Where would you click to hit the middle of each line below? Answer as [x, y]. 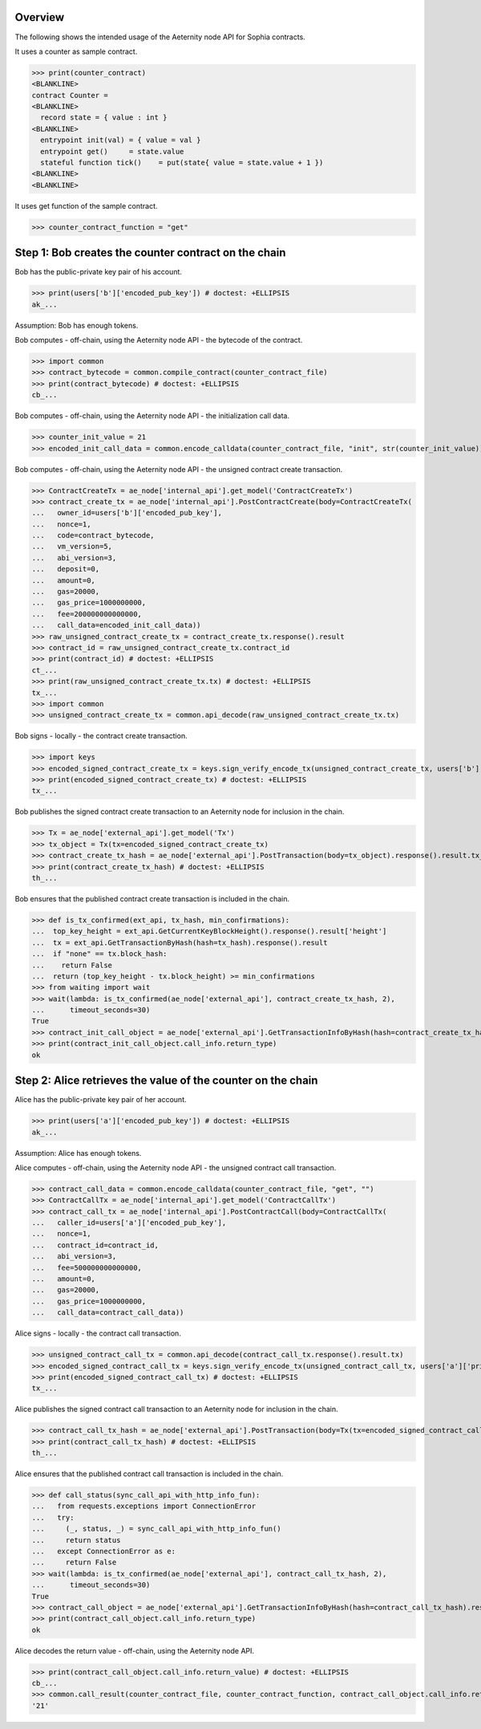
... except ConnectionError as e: [104, 1551]
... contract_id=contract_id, [95, 1245]
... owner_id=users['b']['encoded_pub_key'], [127, 513]
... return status [76, 1540]
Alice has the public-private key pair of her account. [101, 1100]
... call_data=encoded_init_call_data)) [116, 625]
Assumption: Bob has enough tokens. [77, 325]
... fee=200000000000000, [87, 614]
